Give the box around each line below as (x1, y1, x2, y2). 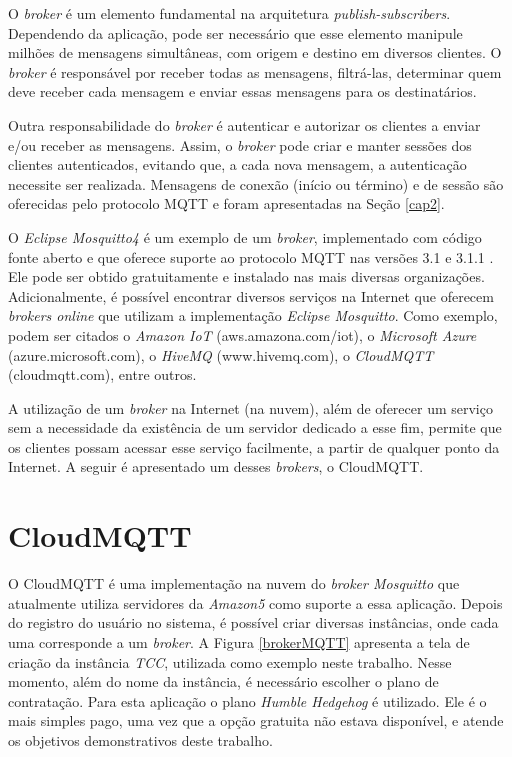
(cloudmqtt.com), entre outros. (8, 364, 197, 385)
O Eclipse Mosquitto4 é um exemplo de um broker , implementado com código (8, 226, 482, 247)
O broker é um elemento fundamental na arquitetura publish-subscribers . (8, 3, 451, 23)
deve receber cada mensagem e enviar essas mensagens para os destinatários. (8, 81, 477, 102)
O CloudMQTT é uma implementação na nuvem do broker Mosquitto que (8, 573, 460, 594)
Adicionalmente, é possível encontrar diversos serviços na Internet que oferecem (8, 285, 494, 306)
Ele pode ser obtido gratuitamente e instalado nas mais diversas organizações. (8, 266, 485, 287)
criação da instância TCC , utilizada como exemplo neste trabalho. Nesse (8, 651, 452, 672)
